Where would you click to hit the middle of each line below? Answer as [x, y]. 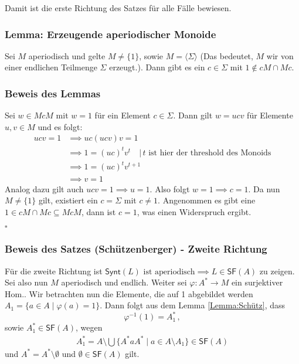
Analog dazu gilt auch [44, 188]
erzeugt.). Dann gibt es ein [157, 67]
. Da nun [264, 188]
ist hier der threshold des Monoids [210, 153]
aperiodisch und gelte [67, 55]
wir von [280, 55]
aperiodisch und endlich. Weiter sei [124, 282]
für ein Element [123, 115]
